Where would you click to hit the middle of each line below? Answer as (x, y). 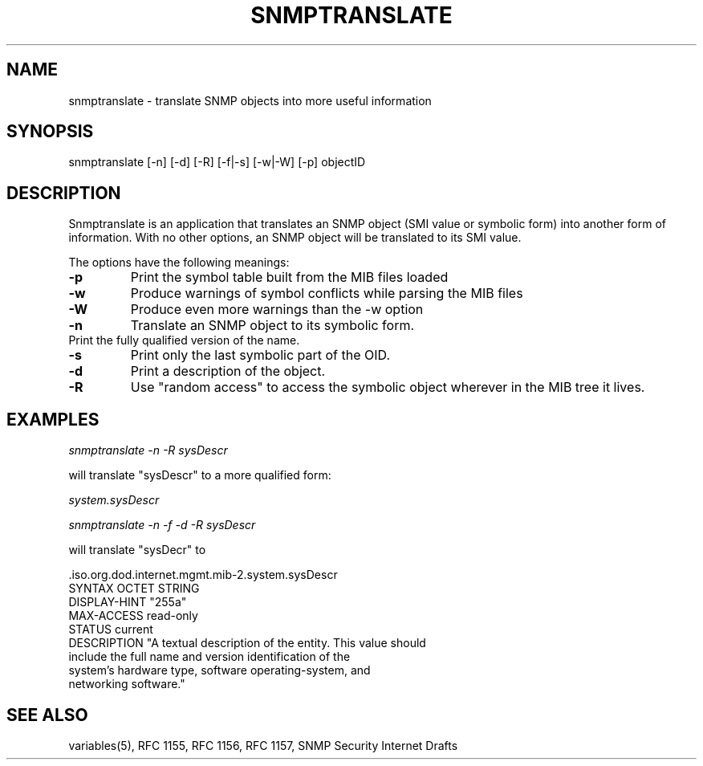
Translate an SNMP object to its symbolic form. (272, 326)
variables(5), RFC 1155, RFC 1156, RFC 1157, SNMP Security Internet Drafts (263, 745)
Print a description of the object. (228, 371)
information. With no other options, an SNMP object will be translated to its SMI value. (295, 238)
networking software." (127, 684)
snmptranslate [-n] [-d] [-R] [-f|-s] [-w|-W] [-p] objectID (217, 162)
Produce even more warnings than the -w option (277, 310)
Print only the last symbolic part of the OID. (260, 355)
